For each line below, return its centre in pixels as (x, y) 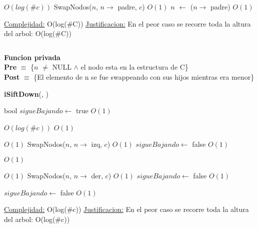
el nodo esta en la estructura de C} (134, 67)
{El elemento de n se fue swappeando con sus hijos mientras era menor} (144, 76)
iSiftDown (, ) (26, 93)
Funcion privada (32, 57)
